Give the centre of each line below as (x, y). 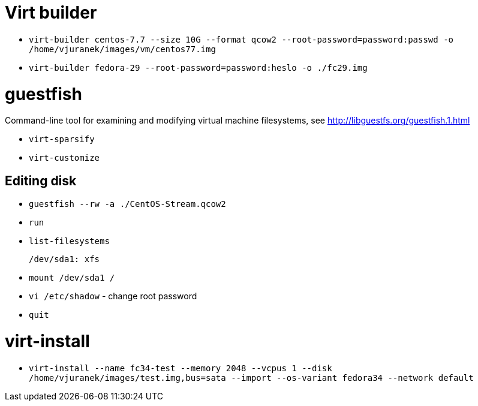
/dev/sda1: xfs (64, 259)
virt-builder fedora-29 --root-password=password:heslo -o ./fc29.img (198, 67)
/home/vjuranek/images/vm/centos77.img (122, 49)
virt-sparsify (62, 139)
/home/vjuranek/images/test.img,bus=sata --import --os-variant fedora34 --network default (251, 378)
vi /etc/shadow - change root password (113, 296)
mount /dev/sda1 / (72, 278)
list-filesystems (69, 241)
